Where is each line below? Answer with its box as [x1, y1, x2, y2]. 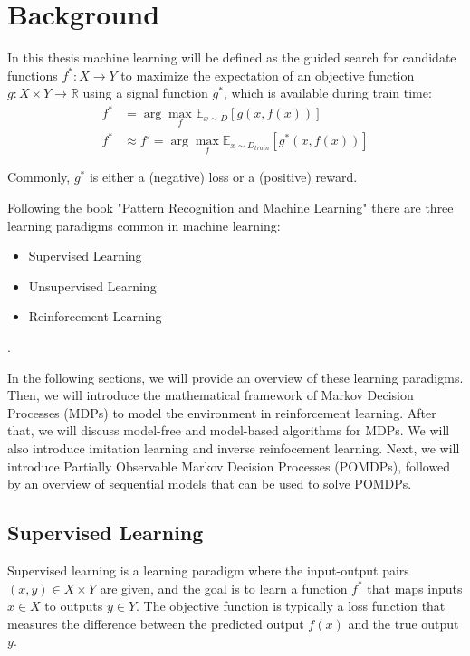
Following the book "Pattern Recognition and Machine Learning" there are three [7, 198, 454, 216]
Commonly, [7, 167, 71, 186]
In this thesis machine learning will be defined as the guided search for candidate [7, 48, 456, 67]
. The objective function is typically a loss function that [136, 596, 446, 615]
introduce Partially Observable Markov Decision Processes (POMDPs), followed [7, 456, 451, 475]
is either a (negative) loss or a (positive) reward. [89, 167, 358, 186]
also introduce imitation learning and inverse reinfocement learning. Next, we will [7, 438, 460, 457]
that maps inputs [367, 578, 463, 597]
